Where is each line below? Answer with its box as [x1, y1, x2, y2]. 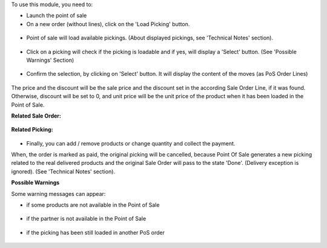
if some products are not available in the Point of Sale [26, 201, 160, 209]
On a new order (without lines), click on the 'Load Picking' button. [26, 20, 190, 27]
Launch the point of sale [26, 12, 87, 19]
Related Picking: [11, 126, 54, 133]
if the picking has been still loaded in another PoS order [26, 229, 165, 236]
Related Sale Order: [11, 112, 62, 119]
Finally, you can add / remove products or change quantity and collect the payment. [26, 139, 236, 147]
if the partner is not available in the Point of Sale [26, 215, 147, 223]
